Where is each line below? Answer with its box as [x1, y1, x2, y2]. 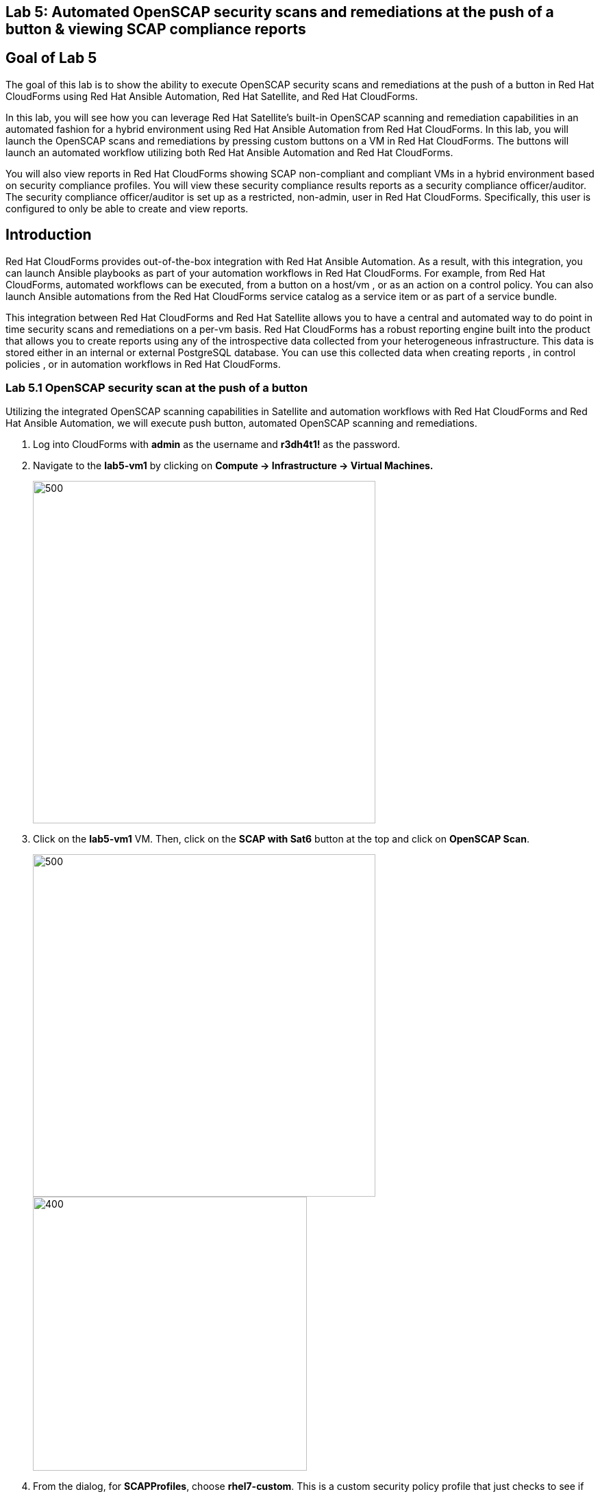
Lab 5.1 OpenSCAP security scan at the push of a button [5, 381, 308, 395]
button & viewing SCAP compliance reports [5, 21, 306, 38]
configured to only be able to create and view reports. [5, 202, 249, 214]
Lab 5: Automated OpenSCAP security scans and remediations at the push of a [5, 3, 554, 21]
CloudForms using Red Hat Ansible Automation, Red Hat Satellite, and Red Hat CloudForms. [5, 90, 418, 102]
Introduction [5, 226, 92, 244]
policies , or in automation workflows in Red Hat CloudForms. [5, 358, 281, 370]
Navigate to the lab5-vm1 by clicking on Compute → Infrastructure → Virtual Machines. [33, 460, 434, 472]
